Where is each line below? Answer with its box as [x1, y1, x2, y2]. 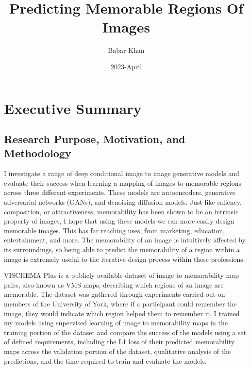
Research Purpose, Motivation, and [4, 131, 185, 146]
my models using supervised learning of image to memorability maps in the [4, 318, 228, 328]
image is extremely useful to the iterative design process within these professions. [4, 254, 245, 264]
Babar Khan [108, 45, 145, 55]
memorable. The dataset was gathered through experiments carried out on [4, 289, 225, 299]
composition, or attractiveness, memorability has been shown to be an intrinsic [4, 206, 239, 216]
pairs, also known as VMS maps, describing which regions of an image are [4, 279, 224, 289]
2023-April [110, 61, 142, 71]
